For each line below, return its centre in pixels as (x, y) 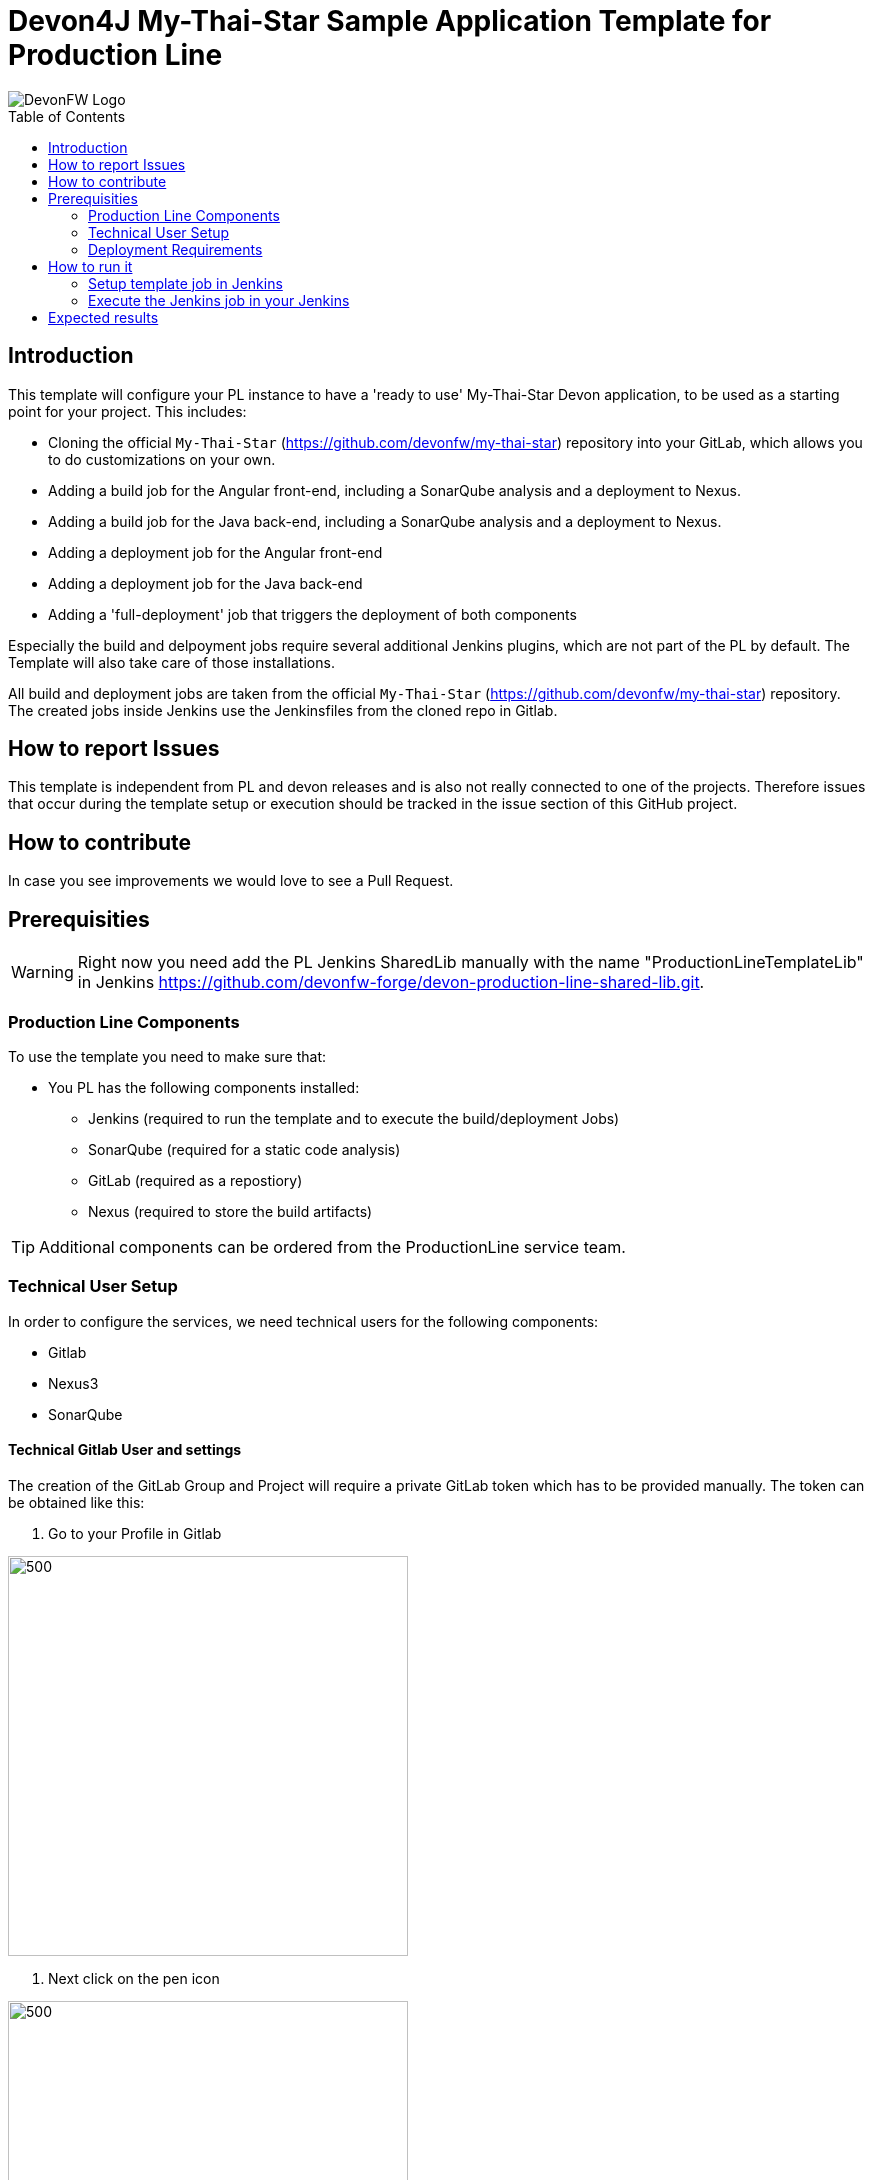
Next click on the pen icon (134, 1978)
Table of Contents (67, 116)
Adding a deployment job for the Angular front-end (215, 552)
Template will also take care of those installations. (171, 662)
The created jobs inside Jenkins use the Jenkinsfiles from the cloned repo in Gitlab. (283, 710)
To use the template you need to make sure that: (167, 1056)
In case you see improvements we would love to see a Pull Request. (231, 881)
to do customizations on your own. (162, 459)
